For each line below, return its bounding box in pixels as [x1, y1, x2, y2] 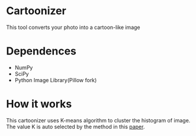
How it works [6, 98, 72, 111]
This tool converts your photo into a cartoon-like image [6, 24, 140, 31]
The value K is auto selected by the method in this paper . [6, 123, 145, 130]
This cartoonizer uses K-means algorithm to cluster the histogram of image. [6, 116, 191, 124]
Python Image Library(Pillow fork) [14, 76, 97, 83]
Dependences [6, 44, 77, 58]
